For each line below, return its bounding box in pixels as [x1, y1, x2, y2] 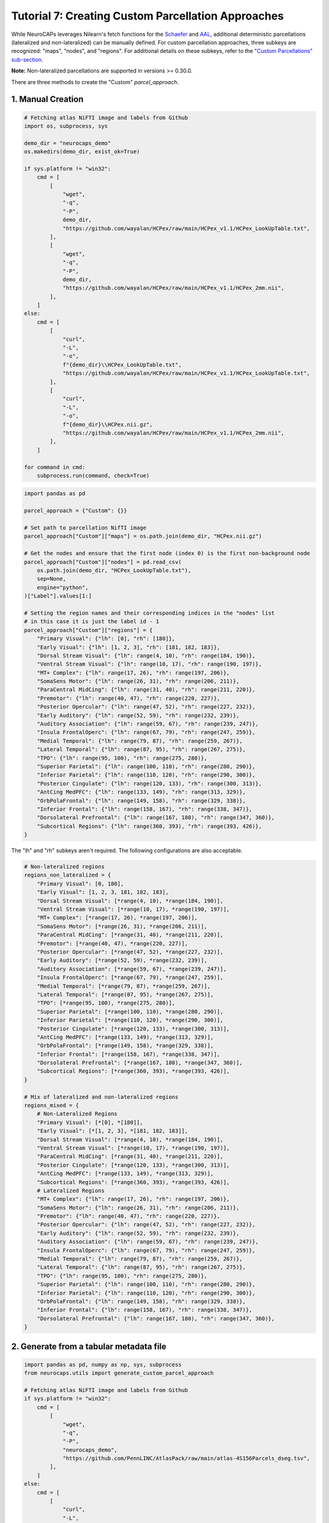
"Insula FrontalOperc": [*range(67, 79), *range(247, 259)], [37, 974, 224, 981]
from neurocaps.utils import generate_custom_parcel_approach [24, 1369, 214, 1377]
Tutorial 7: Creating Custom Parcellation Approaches [11, 9, 284, 23]
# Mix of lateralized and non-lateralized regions [24, 1094, 179, 1100]
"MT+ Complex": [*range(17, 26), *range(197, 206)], [37, 914, 198, 921]
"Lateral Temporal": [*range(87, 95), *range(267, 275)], [37, 991, 214, 998]
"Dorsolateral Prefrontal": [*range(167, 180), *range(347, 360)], [37, 1059, 243, 1066]
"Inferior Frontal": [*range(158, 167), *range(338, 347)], [37, 1051, 221, 1058]
